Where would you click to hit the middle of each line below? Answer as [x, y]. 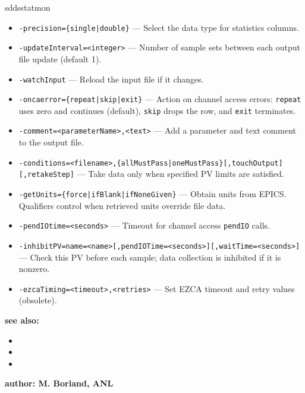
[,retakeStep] [46, 175]
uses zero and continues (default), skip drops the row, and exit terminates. [157, 110]
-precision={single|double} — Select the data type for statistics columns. [159, 27]
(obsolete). [38, 300]
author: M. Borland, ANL [59, 383]
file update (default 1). [60, 58]
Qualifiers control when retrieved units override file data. [122, 205]
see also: [22, 320]
